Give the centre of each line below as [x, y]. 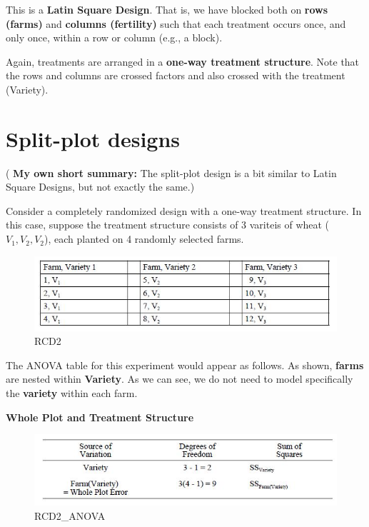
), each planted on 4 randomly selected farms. [144, 239]
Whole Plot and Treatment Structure [100, 417]
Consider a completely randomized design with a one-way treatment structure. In [184, 210]
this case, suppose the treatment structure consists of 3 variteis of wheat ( [168, 225]
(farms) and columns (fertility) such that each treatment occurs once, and [176, 23]
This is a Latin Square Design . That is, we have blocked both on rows [167, 9]
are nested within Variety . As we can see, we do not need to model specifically [180, 379]
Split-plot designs [93, 138]
